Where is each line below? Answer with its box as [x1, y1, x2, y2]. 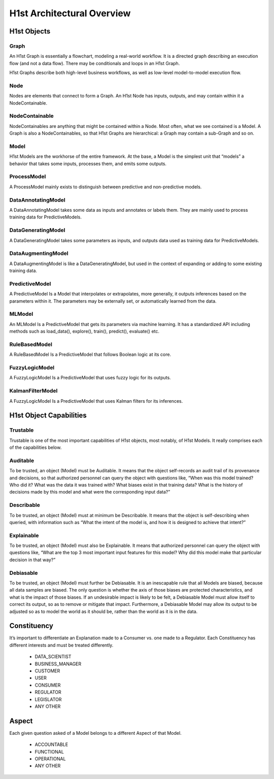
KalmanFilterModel [9, 387, 58, 395]
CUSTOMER [35, 668, 60, 674]
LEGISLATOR [35, 696, 62, 702]
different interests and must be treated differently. [9, 642, 114, 648]
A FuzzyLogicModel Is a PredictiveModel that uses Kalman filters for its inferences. [9, 398, 183, 404]
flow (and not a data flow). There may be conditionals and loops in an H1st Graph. [9, 60, 180, 66]
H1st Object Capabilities [9, 411, 87, 420]
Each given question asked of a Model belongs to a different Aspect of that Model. [9, 730, 182, 736]
